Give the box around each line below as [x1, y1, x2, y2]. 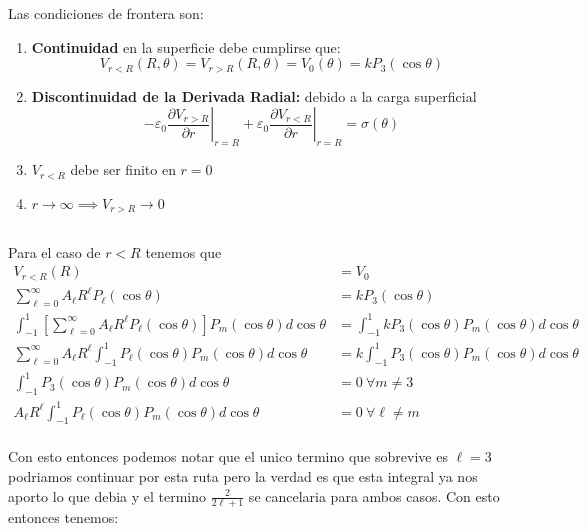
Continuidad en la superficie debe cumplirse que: [31, 36, 341, 57]
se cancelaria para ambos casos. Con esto [248, 485, 500, 506]
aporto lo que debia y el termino [8, 485, 207, 506]
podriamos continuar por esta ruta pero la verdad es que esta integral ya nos [8, 466, 478, 486]
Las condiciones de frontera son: [8, 3, 204, 24]
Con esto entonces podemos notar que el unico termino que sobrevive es [8, 446, 448, 467]
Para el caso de [8, 241, 101, 262]
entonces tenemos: [8, 507, 119, 528]
